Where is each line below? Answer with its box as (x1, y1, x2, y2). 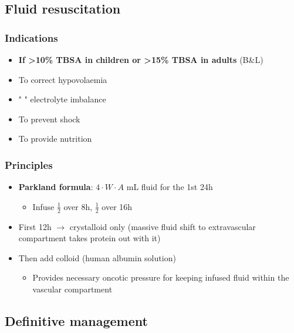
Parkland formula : (18, 181, 93, 193)
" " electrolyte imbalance (18, 93, 106, 105)
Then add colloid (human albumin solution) (18, 251, 176, 264)
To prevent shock (18, 112, 80, 125)
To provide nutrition (18, 132, 92, 145)
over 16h (102, 200, 133, 212)
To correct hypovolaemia (18, 73, 107, 85)
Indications (5, 30, 58, 45)
